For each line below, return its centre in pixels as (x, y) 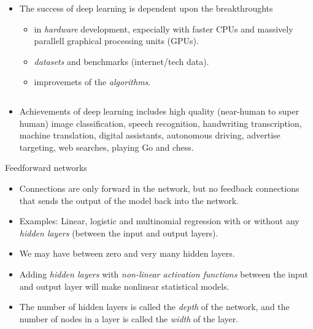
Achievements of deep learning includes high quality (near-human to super (159, 111)
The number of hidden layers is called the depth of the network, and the (154, 307)
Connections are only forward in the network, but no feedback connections (159, 188)
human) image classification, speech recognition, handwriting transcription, (160, 123)
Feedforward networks (46, 168)
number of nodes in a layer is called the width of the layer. (129, 318)
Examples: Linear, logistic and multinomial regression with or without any (159, 221)
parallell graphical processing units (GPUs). (116, 41)
